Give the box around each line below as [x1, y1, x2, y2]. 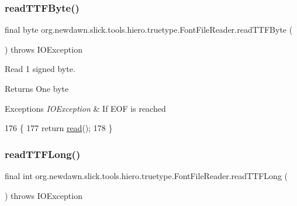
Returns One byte [5, 83, 69, 94]
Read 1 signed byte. [5, 63, 75, 75]
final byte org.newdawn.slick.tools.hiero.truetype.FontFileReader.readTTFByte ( [5, 23, 293, 36]
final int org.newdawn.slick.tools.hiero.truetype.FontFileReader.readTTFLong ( [5, 170, 288, 181]
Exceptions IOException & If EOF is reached [5, 102, 166, 114]
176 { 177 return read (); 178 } [5, 122, 113, 134]
